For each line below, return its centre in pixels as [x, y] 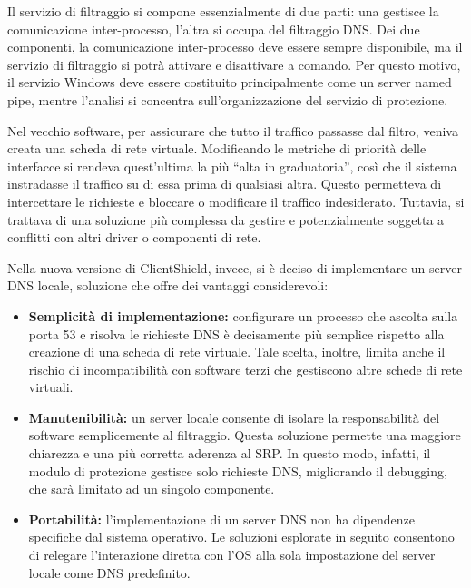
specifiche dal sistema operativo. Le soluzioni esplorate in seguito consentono [241, 537]
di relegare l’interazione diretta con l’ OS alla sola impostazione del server [232, 555]
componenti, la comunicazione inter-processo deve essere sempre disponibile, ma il [235, 47]
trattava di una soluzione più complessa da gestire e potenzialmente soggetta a [226, 219]
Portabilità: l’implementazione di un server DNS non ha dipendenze [221, 519]
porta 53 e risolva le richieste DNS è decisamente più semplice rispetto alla [236, 333]
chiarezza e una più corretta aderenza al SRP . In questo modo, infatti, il [230, 453]
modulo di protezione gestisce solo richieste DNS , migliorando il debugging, [238, 470]
